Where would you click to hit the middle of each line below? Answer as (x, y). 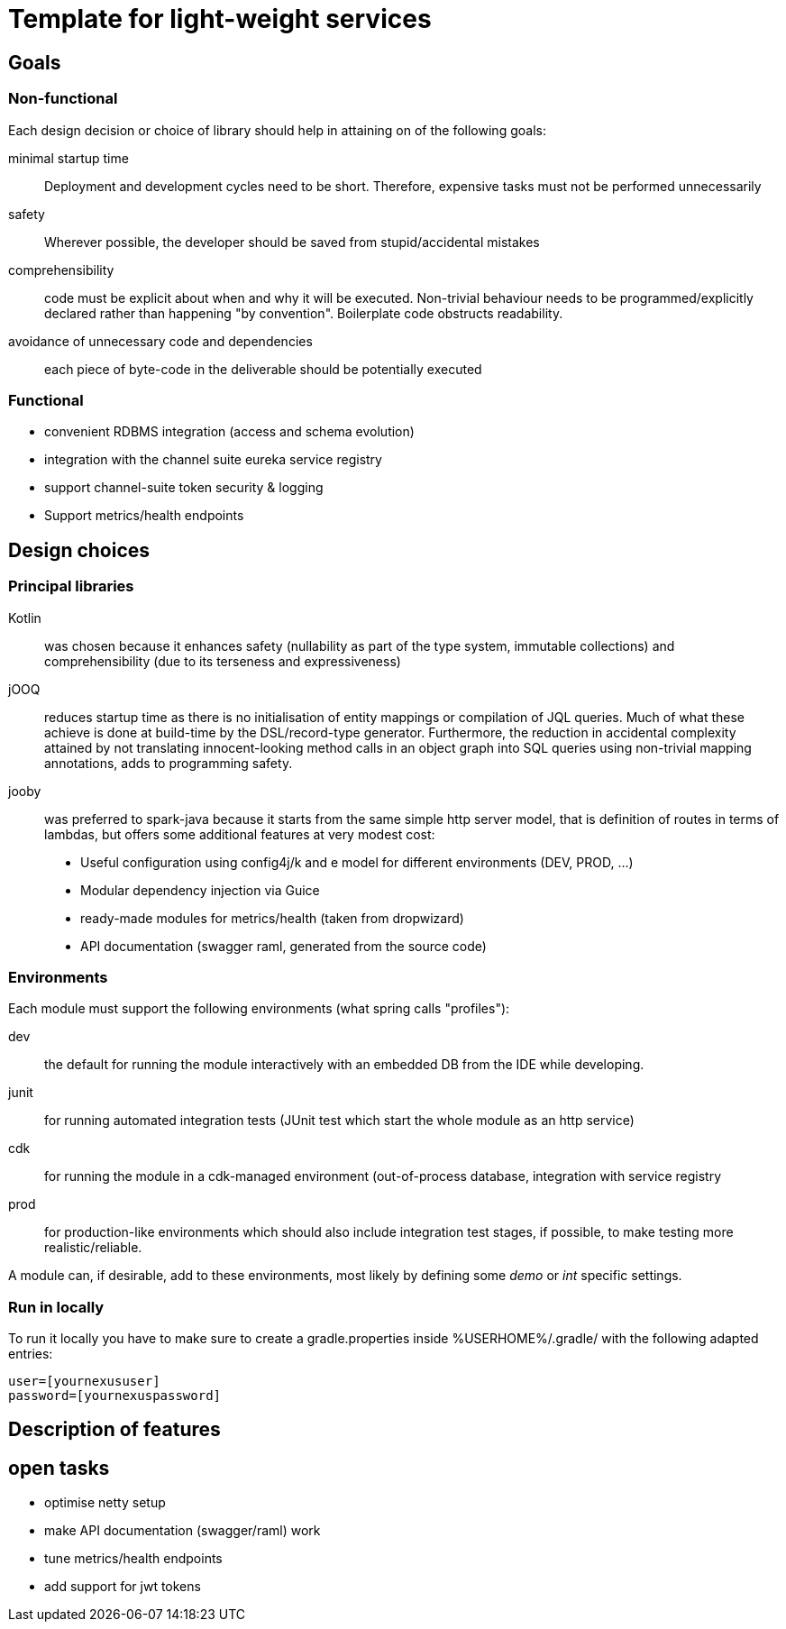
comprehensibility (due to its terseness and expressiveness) (223, 661)
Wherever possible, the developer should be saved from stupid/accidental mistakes (292, 242)
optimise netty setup (105, 1503)
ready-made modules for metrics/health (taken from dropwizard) (272, 918)
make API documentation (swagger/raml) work (183, 1531)
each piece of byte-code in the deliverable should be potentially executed (263, 369)
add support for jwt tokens (123, 1587)
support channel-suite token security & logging (184, 488)
